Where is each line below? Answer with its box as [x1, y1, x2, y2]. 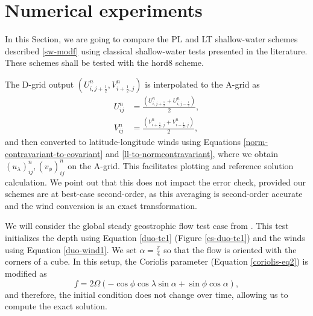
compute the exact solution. [5, 300, 108, 312]
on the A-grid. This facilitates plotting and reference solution [68, 159, 294, 172]
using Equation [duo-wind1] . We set [5, 243, 137, 256]
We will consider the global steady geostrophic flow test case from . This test [5, 219, 289, 232]
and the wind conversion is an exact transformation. [5, 199, 197, 211]
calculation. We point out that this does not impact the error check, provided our [5, 175, 306, 188]
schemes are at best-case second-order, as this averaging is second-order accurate [5, 187, 303, 200]
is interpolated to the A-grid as [145, 77, 260, 90]
